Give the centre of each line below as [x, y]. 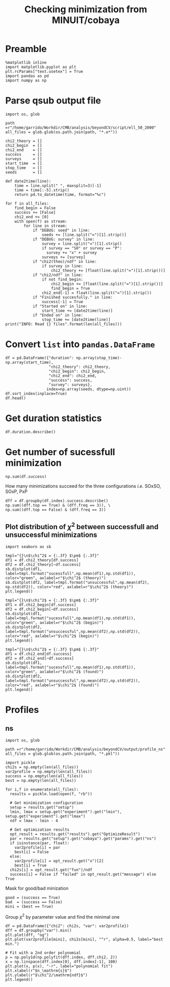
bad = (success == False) [34, 902]
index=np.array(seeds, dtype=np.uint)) [89, 389]
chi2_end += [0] [32, 217]
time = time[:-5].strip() [42, 190]
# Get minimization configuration [46, 803]
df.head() [16, 398]
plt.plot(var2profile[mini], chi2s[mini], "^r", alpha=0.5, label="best [84, 940]
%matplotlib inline [26, 62]
